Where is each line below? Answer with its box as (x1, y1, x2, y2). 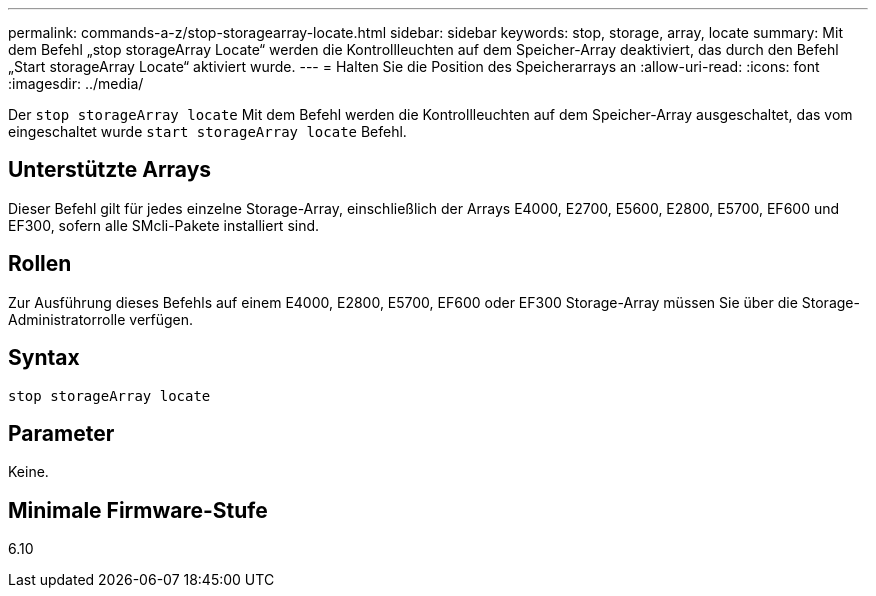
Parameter (8, 420, 115, 446)
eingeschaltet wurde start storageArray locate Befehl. (8, 123, 407, 140)
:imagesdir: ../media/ (8, 75, 144, 92)
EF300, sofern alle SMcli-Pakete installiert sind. (8, 216, 320, 234)
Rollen (8, 251, 72, 277)
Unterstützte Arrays (8, 157, 212, 183)
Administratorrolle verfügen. (8, 310, 194, 328)
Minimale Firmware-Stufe (8, 497, 268, 523)
